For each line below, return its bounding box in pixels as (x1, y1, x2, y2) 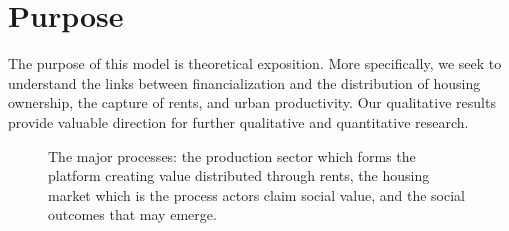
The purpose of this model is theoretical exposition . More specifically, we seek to (8, 53, 502, 74)
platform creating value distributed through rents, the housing (48, 165, 430, 186)
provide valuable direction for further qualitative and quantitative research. (8, 111, 469, 132)
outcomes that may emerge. (48, 204, 217, 225)
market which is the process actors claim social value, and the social (48, 184, 466, 205)
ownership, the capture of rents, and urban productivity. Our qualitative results (8, 92, 496, 113)
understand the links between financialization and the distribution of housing (8, 72, 481, 93)
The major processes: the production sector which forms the (48, 145, 416, 166)
